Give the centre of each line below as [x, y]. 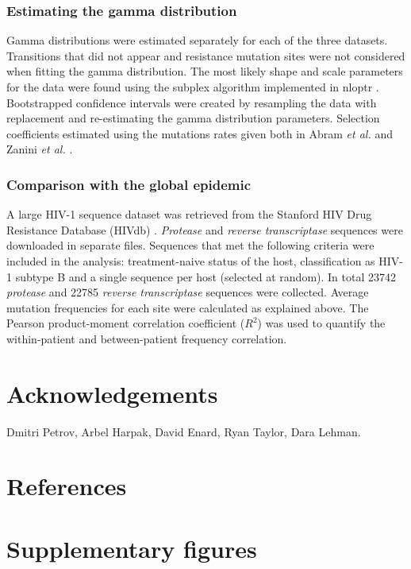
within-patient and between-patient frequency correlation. [147, 338]
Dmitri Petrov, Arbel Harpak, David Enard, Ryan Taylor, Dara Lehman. [184, 431]
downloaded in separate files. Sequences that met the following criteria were [190, 245]
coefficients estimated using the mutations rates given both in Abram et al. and [200, 133]
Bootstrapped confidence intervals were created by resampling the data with [192, 102]
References [67, 486]
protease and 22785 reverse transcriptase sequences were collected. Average [188, 292]
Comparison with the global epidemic [129, 184]
